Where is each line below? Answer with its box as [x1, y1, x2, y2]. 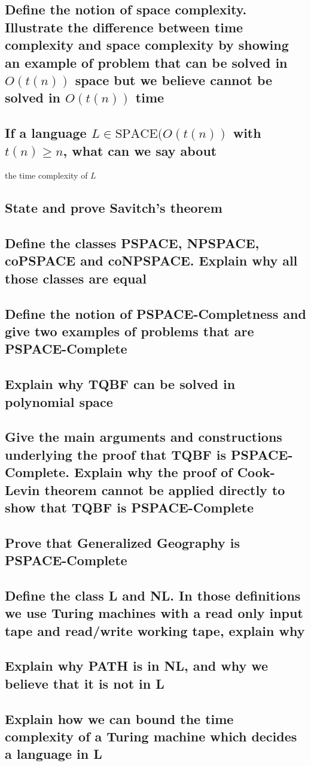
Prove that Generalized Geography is [5, 533, 240, 551]
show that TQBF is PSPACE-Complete [5, 497, 254, 516]
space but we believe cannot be [75, 70, 273, 89]
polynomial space [5, 392, 113, 411]
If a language [5, 123, 87, 142]
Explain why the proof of [74, 463, 233, 481]
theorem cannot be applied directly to [44, 480, 285, 499]
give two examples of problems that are [5, 322, 254, 340]
